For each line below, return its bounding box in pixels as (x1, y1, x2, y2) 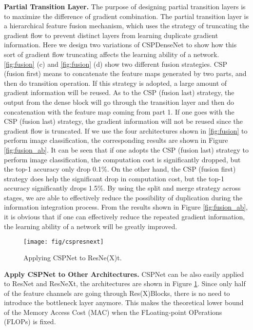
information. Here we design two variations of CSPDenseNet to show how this (4, 39, 237, 50)
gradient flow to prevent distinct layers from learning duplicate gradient (4, 30, 218, 40)
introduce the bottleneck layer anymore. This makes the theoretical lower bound (4, 297, 244, 308)
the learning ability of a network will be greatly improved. (4, 221, 177, 231)
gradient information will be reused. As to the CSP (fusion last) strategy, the (4, 87, 234, 97)
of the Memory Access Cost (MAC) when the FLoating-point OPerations (4, 307, 222, 317)
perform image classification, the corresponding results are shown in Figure (4, 135, 228, 145)
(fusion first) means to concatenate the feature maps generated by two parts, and (4, 68, 247, 78)
